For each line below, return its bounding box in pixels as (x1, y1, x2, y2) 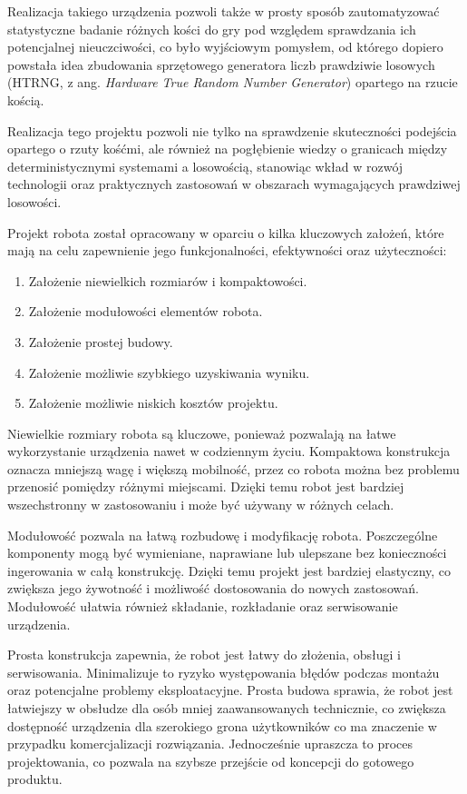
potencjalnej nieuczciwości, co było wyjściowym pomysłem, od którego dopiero (7, 37, 443, 56)
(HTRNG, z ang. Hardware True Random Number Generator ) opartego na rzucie (7, 73, 458, 92)
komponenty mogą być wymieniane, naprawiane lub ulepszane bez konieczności (7, 543, 447, 562)
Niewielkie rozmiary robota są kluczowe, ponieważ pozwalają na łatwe (7, 423, 396, 442)
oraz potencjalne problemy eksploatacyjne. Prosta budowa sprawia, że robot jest (7, 680, 453, 700)
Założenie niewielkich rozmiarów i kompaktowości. (28, 271, 307, 290)
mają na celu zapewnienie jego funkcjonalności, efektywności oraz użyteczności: (7, 241, 447, 260)
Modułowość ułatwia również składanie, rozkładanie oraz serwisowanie (7, 597, 398, 616)
